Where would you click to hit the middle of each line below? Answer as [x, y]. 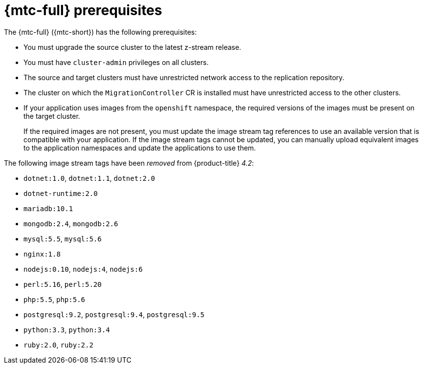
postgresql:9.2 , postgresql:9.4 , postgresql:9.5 [114, 314]
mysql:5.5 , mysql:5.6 [63, 238]
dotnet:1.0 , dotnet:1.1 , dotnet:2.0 [89, 178]
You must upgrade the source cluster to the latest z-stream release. [133, 47]
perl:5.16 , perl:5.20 [63, 284]
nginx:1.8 [42, 254]
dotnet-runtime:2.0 [61, 193]
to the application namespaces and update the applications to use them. [140, 148]
